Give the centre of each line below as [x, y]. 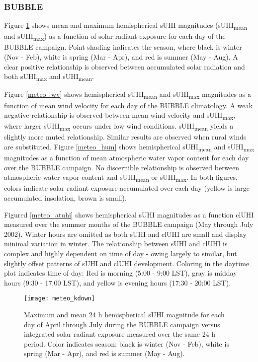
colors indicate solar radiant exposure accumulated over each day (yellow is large [127, 188]
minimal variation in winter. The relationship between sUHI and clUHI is [116, 244]
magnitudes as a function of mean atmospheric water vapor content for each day [127, 158]
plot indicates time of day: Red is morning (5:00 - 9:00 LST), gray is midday [121, 273]
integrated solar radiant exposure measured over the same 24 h [120, 334]
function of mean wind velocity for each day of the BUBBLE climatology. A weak [128, 105]
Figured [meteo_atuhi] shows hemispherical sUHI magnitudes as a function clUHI [129, 214]
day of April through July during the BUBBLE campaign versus [122, 324]
